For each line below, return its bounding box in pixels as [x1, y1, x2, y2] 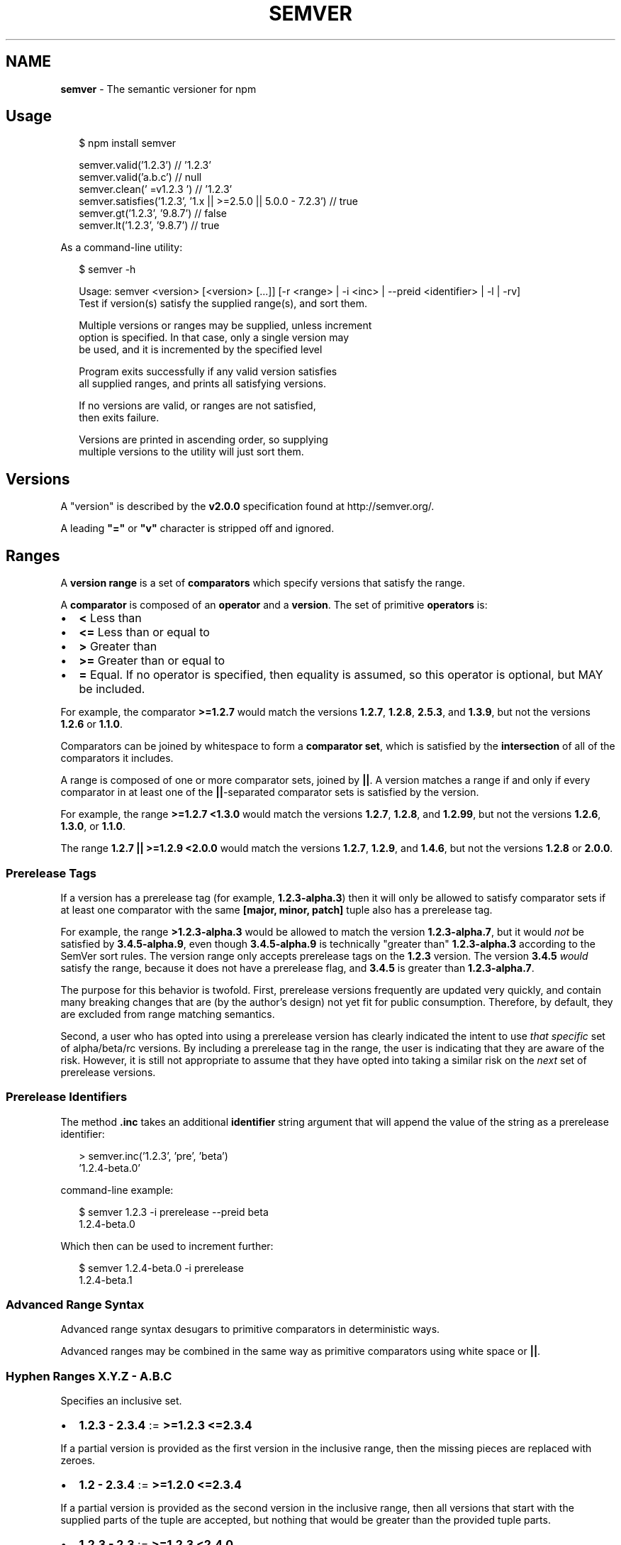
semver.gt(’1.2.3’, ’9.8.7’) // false [79, 207, 227, 220]
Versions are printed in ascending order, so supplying [79, 433, 328, 446]
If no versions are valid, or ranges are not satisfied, [79, 399, 316, 412]
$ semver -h [79, 263, 136, 276]
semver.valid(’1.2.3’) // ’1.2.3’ [79, 159, 211, 172]
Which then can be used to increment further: [60, 1239, 274, 1252]
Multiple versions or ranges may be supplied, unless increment [79, 319, 372, 332]
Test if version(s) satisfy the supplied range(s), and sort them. [79, 297, 368, 310]
